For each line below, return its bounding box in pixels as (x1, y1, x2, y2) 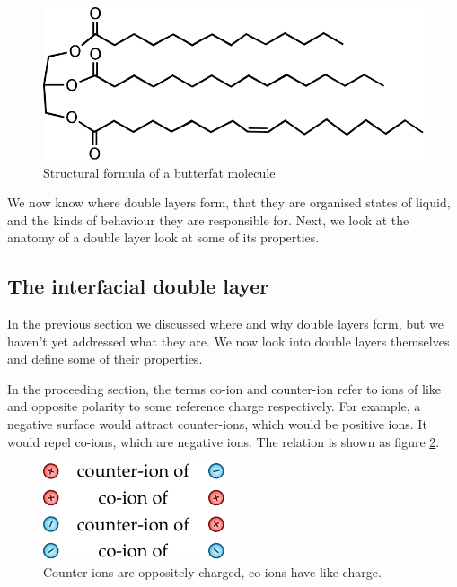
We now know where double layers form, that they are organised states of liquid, (7, 193, 451, 212)
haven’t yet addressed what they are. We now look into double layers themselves (7, 331, 450, 350)
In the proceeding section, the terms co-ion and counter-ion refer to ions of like (7, 379, 442, 398)
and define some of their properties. (7, 349, 203, 368)
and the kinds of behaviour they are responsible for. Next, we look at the (7, 210, 409, 229)
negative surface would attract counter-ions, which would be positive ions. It (7, 415, 427, 434)
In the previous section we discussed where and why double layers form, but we (7, 314, 444, 333)
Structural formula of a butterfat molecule (43, 162, 276, 181)
